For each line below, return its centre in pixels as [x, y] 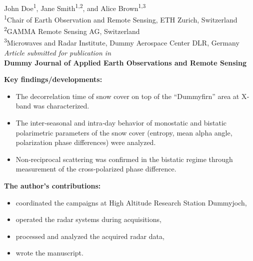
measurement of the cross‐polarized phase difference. [96, 169]
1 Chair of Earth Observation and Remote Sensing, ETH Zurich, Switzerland [121, 19]
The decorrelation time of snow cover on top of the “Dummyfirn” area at [127, 96]
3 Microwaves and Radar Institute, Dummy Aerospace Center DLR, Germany [122, 42]
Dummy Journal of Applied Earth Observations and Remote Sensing [125, 62]
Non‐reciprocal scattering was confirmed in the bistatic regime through [124, 159]
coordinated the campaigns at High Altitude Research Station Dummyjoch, [131, 202]
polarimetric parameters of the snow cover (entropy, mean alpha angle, [124, 132]
